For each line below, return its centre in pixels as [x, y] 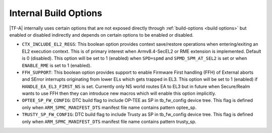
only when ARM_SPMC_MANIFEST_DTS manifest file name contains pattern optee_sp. [109, 107]
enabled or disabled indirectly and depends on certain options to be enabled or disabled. [101, 35]
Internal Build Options [56, 13]
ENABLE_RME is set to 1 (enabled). [57, 65]
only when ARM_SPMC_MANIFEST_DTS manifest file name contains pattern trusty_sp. [109, 121]
